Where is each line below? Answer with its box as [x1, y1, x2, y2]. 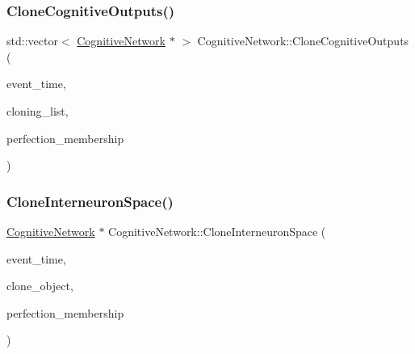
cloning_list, [6, 103, 69, 119]
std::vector [6, 32, 58, 49]
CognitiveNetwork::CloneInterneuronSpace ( [108, 223, 326, 239]
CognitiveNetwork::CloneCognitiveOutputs [197, 32, 409, 49]
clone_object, [6, 277, 73, 294]
